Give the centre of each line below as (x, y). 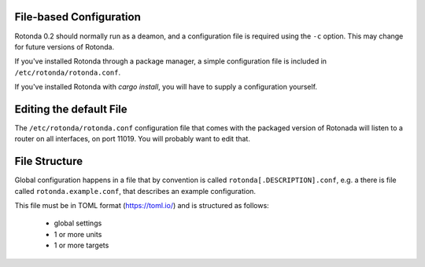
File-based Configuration (78, 17)
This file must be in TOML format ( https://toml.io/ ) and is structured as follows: (142, 206)
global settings (78, 223)
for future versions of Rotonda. (64, 46)
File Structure (48, 161)
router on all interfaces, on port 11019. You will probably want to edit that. (133, 139)
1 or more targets (81, 245)
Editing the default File (71, 109)
